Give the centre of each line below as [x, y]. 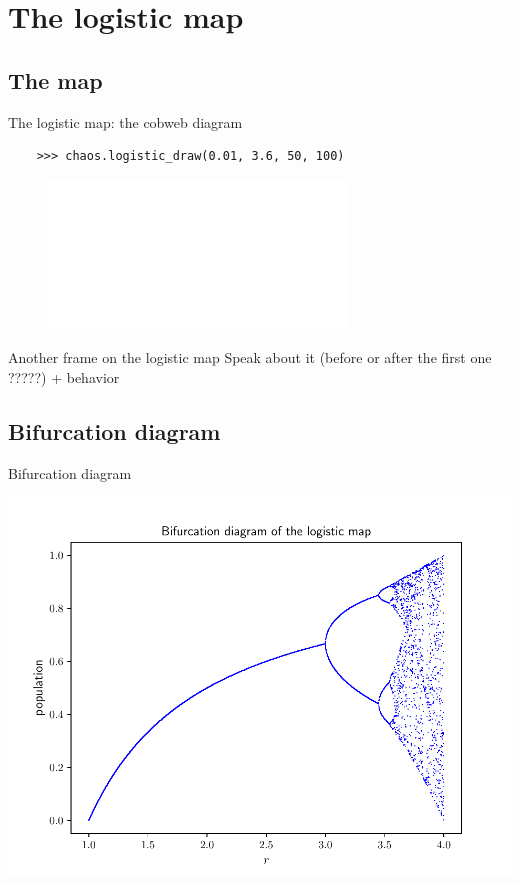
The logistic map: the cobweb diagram [125, 121]
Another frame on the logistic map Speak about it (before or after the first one [250, 357]
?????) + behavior [64, 376]
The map [55, 79]
